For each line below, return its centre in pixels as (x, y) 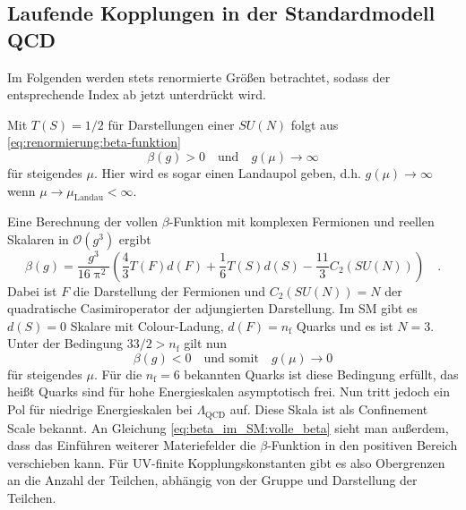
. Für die (118, 374)
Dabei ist (32, 290)
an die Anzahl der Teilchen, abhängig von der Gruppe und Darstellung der (212, 480)
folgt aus (315, 124)
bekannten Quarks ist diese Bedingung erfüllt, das (321, 374)
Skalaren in (38, 238)
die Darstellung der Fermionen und (169, 290)
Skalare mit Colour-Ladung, (147, 325)
